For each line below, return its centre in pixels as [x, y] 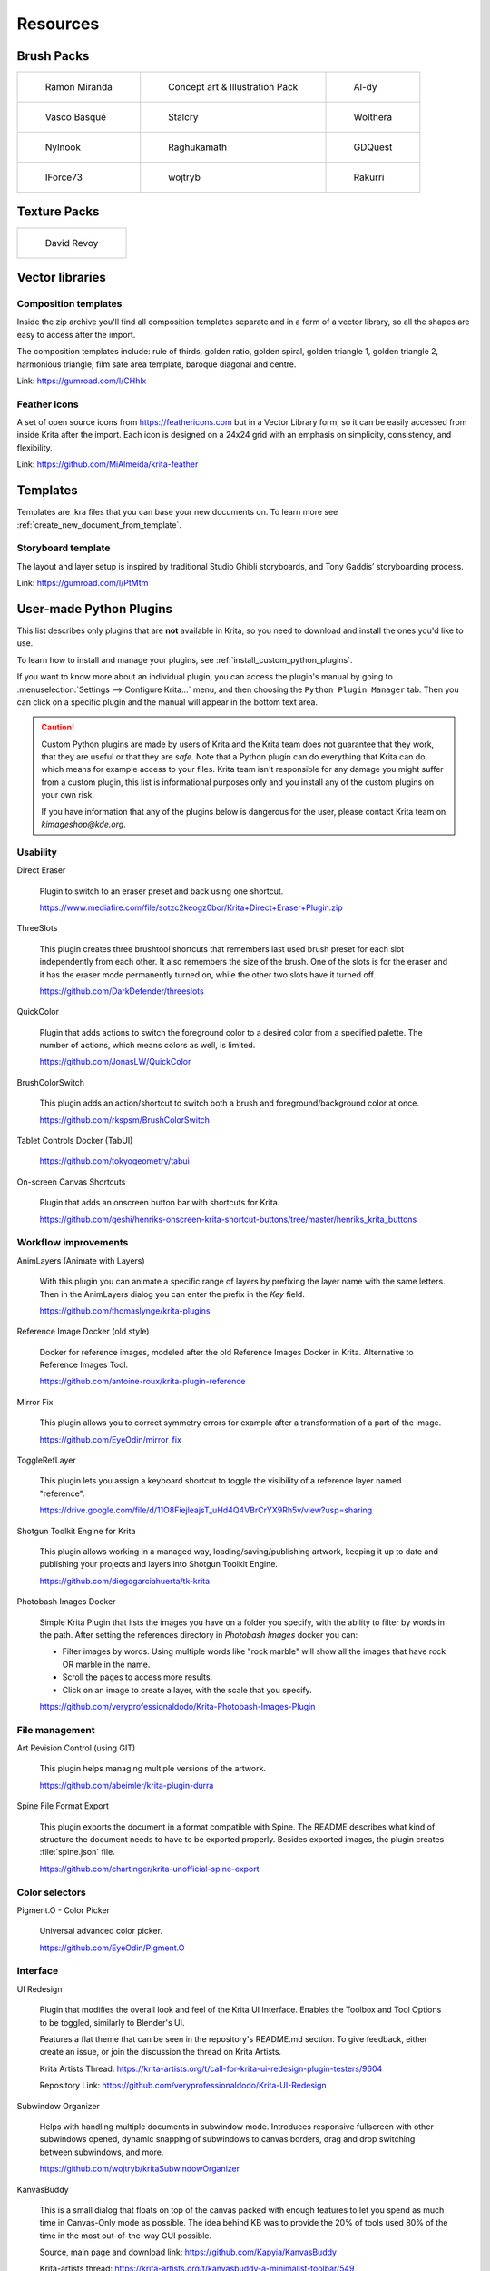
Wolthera [373, 117]
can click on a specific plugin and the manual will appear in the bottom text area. [167, 702]
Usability [37, 852]
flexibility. [35, 447]
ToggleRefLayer [46, 1460]
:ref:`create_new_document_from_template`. [99, 525]
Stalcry [183, 117]
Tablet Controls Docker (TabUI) [75, 1141]
